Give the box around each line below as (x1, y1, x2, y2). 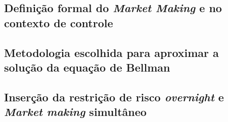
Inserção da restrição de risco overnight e (4, 89, 224, 104)
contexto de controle (4, 15, 113, 30)
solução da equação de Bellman (4, 59, 170, 75)
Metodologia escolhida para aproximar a (4, 44, 219, 60)
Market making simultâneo (4, 104, 147, 119)
